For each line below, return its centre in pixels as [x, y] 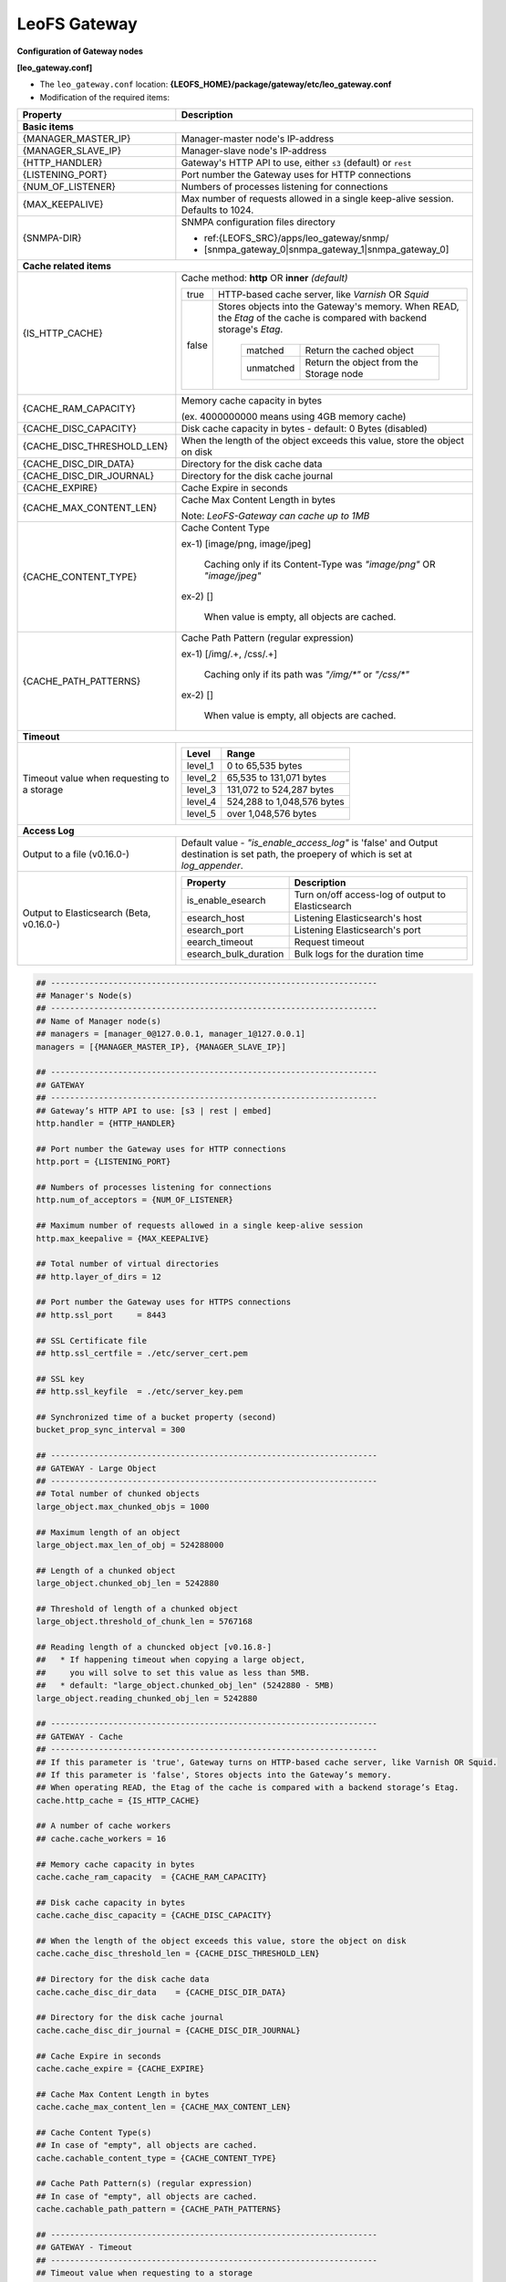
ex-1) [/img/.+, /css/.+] [229, 654]
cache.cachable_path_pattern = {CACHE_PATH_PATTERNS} [159, 2209]
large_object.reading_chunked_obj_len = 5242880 [147, 1698]
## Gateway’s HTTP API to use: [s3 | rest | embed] [154, 1110]
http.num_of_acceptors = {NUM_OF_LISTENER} [135, 1200]
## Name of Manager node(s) [98, 1021]
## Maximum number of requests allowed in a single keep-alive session [200, 1226]
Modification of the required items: [105, 97]
